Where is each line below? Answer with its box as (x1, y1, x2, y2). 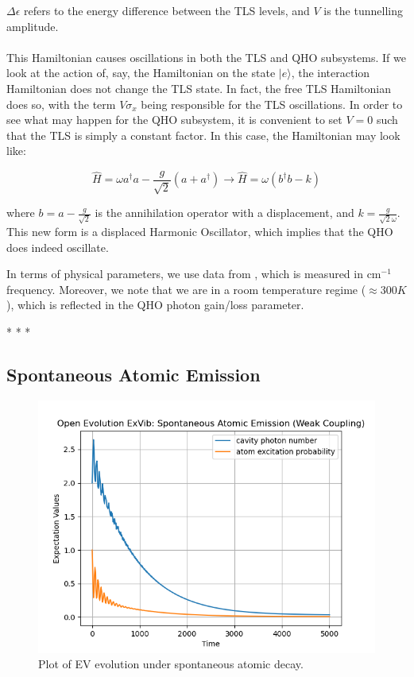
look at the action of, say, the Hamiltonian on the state (6, 64, 276, 81)
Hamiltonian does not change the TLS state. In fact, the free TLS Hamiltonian (6, 79, 391, 96)
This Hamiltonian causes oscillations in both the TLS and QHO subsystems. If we (6, 48, 406, 65)
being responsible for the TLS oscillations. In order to (141, 95, 403, 112)
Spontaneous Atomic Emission (6, 362, 261, 387)
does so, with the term (6, 95, 116, 112)
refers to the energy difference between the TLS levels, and (24, 2, 310, 18)
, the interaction (291, 64, 370, 81)
